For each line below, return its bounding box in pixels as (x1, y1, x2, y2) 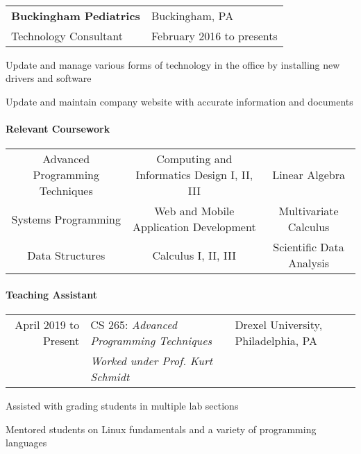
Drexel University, (235, 316, 323, 333)
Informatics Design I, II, (135, 167, 253, 183)
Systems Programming (11, 210, 121, 227)
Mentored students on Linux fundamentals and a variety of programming (6, 421, 317, 436)
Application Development (133, 219, 256, 235)
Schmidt (90, 368, 130, 385)
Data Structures (27, 246, 106, 263)
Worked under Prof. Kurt (90, 352, 212, 369)
